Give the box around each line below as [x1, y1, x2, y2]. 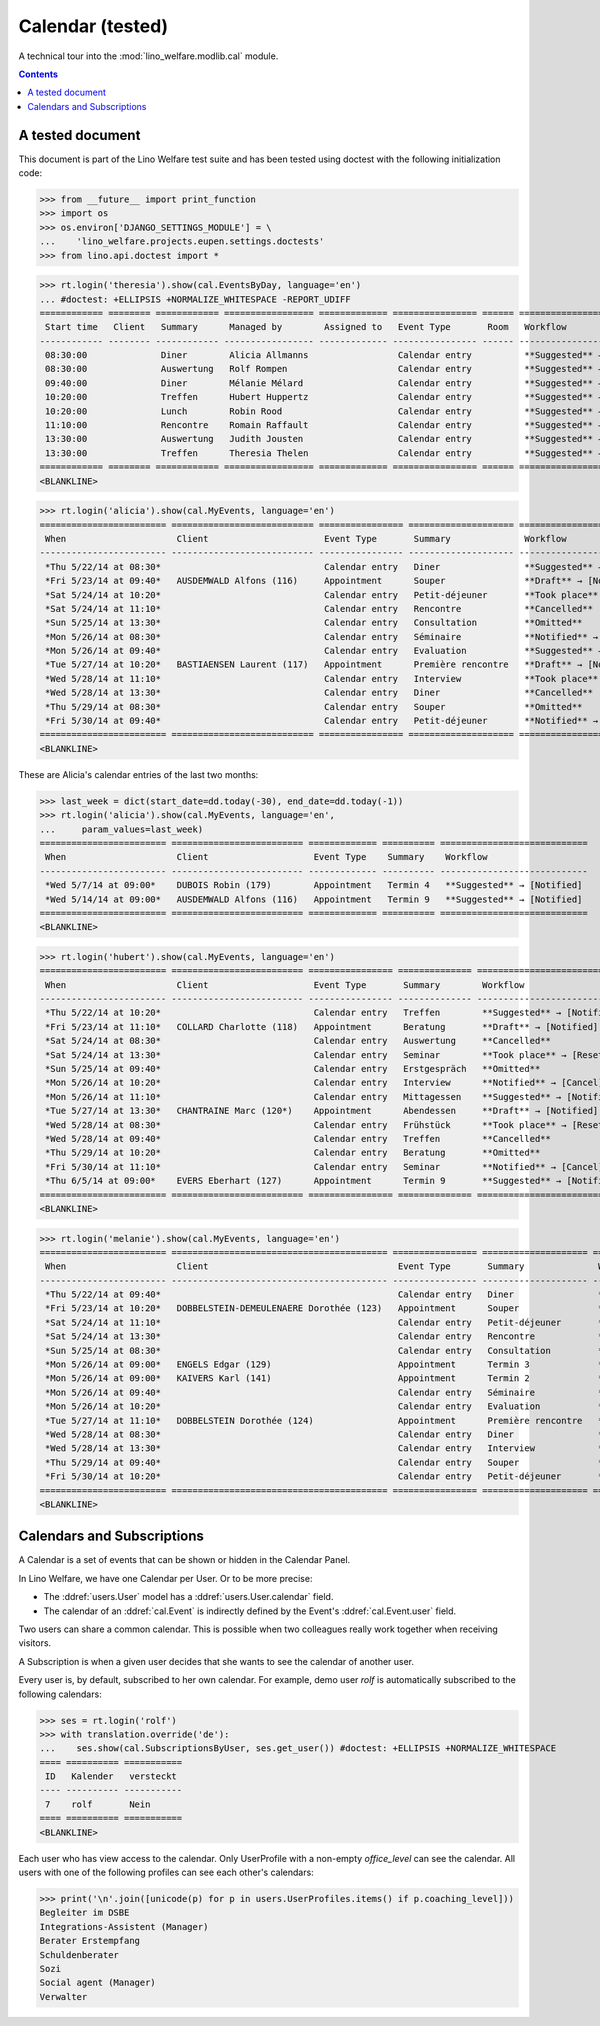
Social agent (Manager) [39, 1977, 157, 1989]
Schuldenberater [39, 1949, 120, 1960]
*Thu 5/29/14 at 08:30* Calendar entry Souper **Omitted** [45, 701, 583, 712]
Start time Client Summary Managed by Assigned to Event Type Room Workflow [45, 321, 567, 333]
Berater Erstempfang [39, 1935, 140, 1947]
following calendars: [18, 1688, 102, 1700]
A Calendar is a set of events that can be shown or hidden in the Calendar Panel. [18, 1554, 351, 1566]
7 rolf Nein [45, 1798, 151, 1810]
